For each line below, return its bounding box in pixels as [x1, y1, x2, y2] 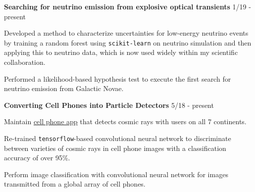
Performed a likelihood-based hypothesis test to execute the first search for [4, 73, 231, 84]
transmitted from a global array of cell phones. [4, 179, 146, 189]
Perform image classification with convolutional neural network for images [4, 169, 228, 179]
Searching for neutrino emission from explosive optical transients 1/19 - [4, 1, 251, 11]
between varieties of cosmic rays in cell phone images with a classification [4, 143, 226, 153]
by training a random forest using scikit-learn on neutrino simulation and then [4, 37, 252, 48]
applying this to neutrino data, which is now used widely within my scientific [4, 47, 238, 57]
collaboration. [4, 57, 46, 67]
